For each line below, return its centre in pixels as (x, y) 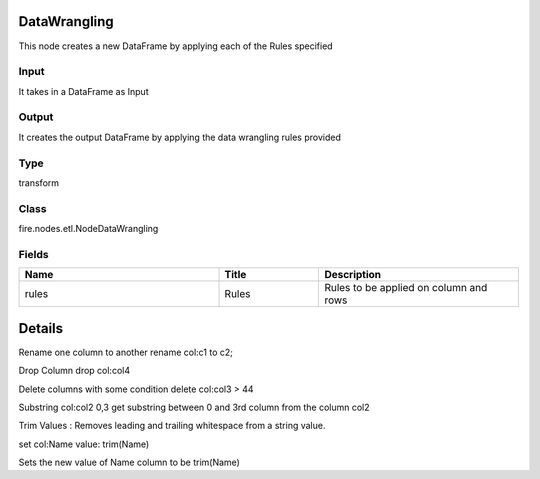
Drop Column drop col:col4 (74, 371)
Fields (33, 254)
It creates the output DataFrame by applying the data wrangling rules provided (180, 137)
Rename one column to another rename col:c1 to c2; (126, 352)
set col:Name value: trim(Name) (84, 444)
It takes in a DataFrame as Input (83, 91)
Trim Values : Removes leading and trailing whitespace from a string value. (172, 426)
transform (39, 182)
